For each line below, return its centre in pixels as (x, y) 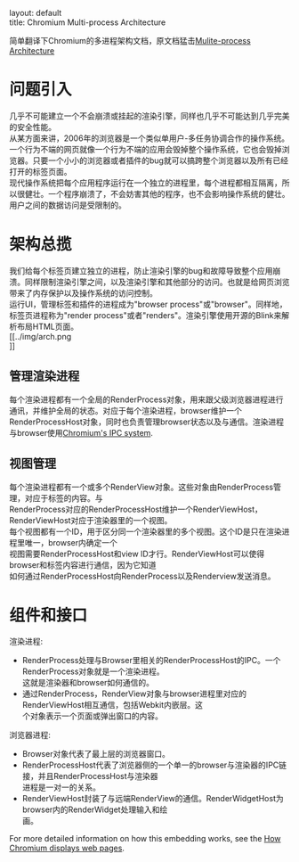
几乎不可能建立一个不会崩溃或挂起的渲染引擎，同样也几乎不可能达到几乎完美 (149, 116)
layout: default (36, 13)
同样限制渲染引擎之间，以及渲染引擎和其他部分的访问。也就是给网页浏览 (157, 282)
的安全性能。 (32, 127)
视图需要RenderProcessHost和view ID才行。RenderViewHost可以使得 (137, 554)
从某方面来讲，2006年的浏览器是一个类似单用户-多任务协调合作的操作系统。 (149, 138)
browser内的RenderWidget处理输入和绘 (95, 809)
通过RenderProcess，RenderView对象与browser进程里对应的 (134, 694)
